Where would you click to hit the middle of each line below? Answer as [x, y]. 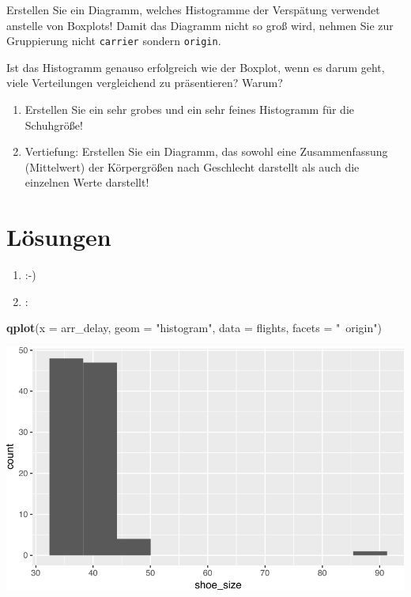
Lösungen [59, 237]
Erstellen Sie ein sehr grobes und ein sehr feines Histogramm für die [190, 110]
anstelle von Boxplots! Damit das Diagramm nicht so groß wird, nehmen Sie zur [200, 25]
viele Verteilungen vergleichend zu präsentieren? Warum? [145, 83]
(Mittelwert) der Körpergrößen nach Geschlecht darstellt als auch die [192, 166]
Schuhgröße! [54, 125]
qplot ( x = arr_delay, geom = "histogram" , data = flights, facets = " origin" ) [194, 328]
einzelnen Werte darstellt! [87, 182]
